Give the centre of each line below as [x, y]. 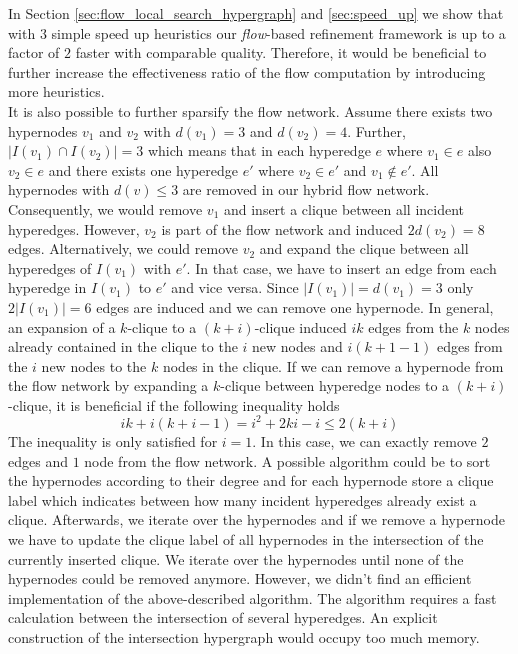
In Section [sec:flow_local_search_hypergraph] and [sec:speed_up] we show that [256, 13]
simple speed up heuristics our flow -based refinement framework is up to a [278, 32]
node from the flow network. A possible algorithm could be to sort [287, 460]
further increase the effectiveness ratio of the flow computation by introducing [247, 71]
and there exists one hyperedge [143, 169]
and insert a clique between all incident [344, 208]
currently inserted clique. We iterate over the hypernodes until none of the [236, 558]
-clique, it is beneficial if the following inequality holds [174, 404]
